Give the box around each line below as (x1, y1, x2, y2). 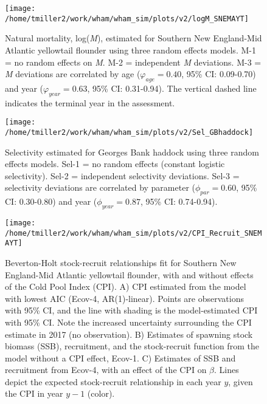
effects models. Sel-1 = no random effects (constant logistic (5, 157, 225, 170)
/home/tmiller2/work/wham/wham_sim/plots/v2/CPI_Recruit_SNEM (5, 228, 262, 238)
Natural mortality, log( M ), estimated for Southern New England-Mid (5, 32, 262, 44)
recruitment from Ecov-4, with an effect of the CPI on (5, 363, 207, 376)
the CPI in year (5, 387, 63, 400)
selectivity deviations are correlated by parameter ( (5, 181, 195, 194)
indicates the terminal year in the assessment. (5, 96, 175, 109)
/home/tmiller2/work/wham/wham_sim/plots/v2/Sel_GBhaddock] (5, 128, 254, 137)
